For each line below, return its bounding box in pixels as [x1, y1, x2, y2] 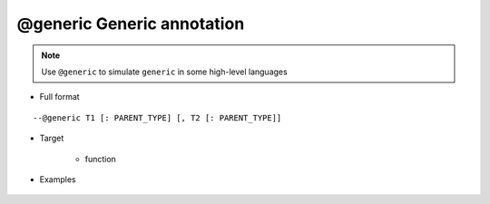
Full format [39, 92, 81, 102]
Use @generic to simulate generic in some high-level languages [41, 66, 288, 77]
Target [39, 132, 64, 144]
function [84, 153, 117, 164]
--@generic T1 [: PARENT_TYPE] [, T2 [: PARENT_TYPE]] [33, 112, 282, 122]
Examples [39, 173, 76, 185]
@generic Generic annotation [16, 14, 245, 34]
